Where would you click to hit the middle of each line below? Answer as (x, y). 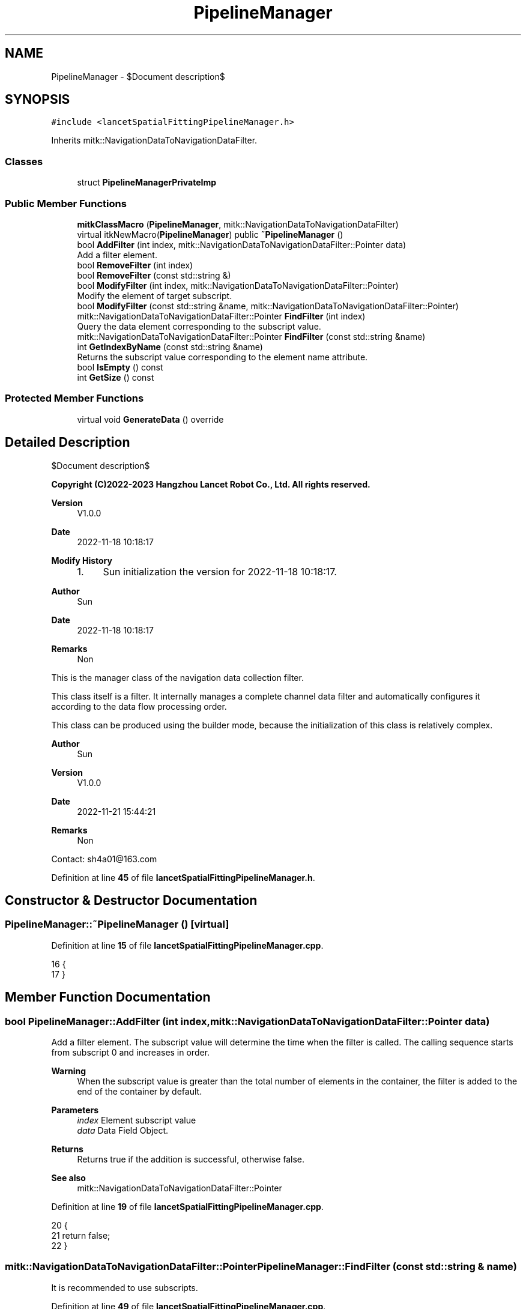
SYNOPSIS (38, 100)
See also (68, 1177)
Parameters (75, 1110)
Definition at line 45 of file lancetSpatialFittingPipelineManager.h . (183, 877)
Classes (24, 161)
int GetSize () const (116, 377)
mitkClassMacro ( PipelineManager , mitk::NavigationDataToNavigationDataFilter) (238, 224)
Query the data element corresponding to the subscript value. (199, 326)
